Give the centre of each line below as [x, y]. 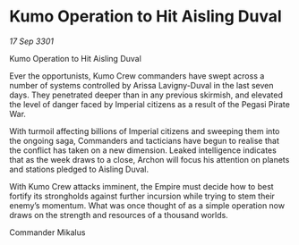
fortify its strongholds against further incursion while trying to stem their [142, 196]
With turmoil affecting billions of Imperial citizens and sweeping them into [145, 131]
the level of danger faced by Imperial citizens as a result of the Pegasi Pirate [150, 104]
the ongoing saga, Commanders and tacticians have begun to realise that [145, 140]
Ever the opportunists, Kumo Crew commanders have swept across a [137, 76]
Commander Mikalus [47, 232]
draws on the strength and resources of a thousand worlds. [119, 215]
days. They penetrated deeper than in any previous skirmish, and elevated [146, 95]
